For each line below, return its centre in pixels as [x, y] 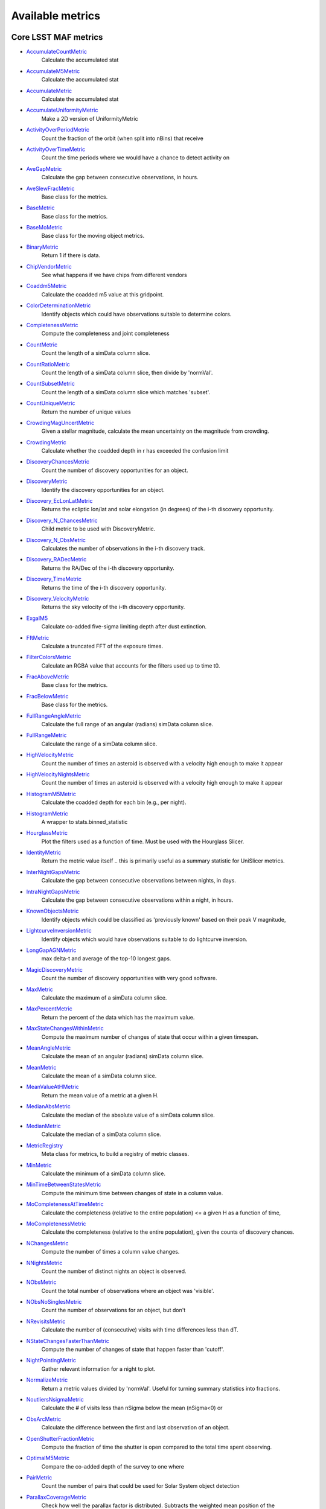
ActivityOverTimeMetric [56, 149]
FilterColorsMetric [49, 657]
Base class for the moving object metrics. [93, 236]
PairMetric [39, 1478]
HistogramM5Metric [51, 794]
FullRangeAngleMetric [54, 716]
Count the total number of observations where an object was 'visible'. [128, 1290]
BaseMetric [40, 208]
